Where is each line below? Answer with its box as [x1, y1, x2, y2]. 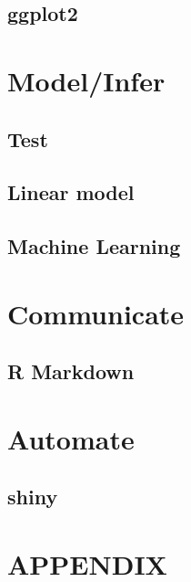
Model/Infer [7, 61, 166, 99]
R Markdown [7, 357, 135, 386]
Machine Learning [7, 232, 181, 260]
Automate [7, 419, 135, 457]
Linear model [7, 178, 135, 206]
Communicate [7, 294, 185, 332]
